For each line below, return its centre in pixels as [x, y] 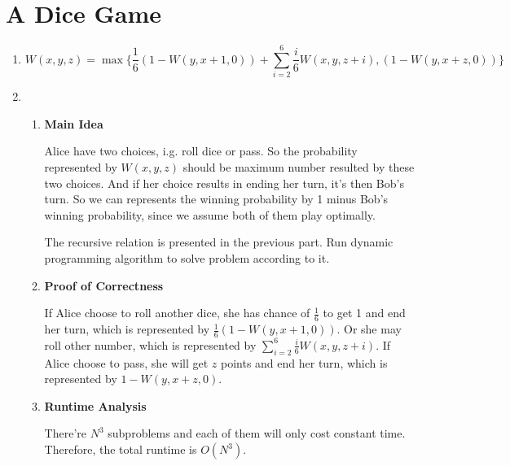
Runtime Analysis [95, 405]
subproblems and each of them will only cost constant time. [257, 433]
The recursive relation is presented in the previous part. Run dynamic [219, 242]
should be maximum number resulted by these [299, 167]
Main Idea [74, 123]
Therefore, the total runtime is [121, 449]
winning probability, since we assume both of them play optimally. [210, 214]
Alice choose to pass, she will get [126, 362]
